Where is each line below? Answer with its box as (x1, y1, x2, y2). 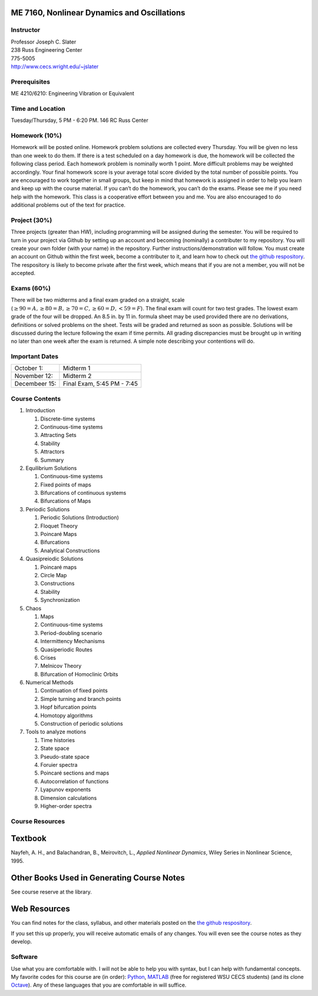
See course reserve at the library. (11, 888, 92, 895)
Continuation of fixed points (40, 687, 108, 694)
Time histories (40, 736, 75, 743)
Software (11, 953, 38, 961)
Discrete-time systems (40, 415, 95, 422)
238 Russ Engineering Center (11, 47, 82, 54)
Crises (40, 654, 56, 661)
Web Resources (11, 904, 70, 914)
